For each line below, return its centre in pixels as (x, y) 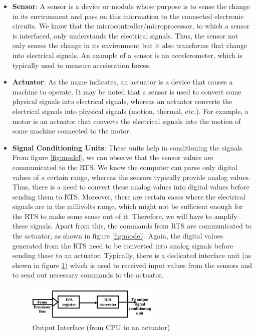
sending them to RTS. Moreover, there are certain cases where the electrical (129, 196)
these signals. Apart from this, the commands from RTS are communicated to (132, 226)
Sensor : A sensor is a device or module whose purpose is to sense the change (131, 6)
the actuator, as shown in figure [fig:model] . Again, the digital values (118, 236)
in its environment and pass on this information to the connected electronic (128, 16)
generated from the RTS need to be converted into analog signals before (123, 245)
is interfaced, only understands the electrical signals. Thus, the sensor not (125, 35)
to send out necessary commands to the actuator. (88, 275)
